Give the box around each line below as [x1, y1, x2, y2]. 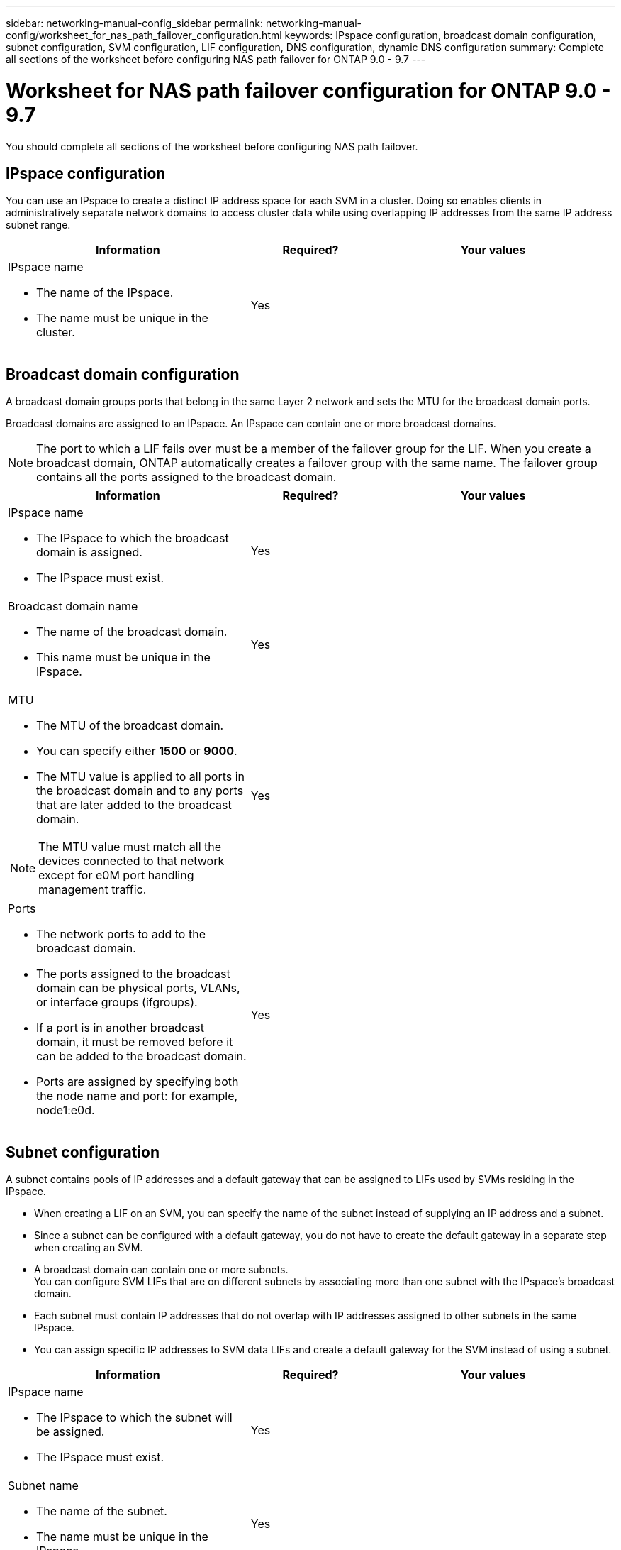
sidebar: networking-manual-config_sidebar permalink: [6, 17, 263, 29]
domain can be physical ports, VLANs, [36, 981, 240, 996]
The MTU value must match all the [38, 840, 222, 854]
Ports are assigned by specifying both [36, 1074, 239, 1089]
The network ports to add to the [36, 927, 206, 942]
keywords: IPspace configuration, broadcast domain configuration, [284, 29, 596, 41]
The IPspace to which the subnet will [36, 1410, 233, 1425]
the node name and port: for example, [36, 1089, 238, 1104]
